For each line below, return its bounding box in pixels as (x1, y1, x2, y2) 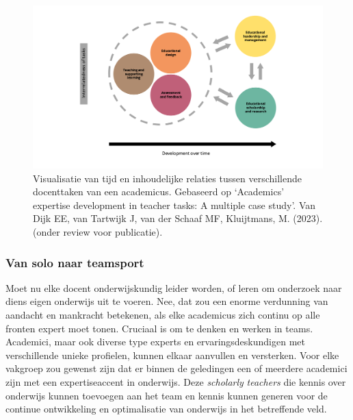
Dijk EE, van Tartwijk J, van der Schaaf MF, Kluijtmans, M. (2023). (33, 211, 323, 225)
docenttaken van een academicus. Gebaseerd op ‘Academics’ (33, 184, 285, 199)
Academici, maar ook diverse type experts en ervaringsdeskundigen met (5, 334, 305, 349)
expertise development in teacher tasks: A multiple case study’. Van (33, 197, 316, 212)
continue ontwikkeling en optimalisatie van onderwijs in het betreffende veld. (5, 402, 327, 416)
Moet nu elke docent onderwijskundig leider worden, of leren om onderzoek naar (5, 280, 342, 295)
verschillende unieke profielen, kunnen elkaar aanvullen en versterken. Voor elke (5, 347, 339, 362)
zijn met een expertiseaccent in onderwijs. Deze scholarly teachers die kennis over (5, 375, 346, 389)
